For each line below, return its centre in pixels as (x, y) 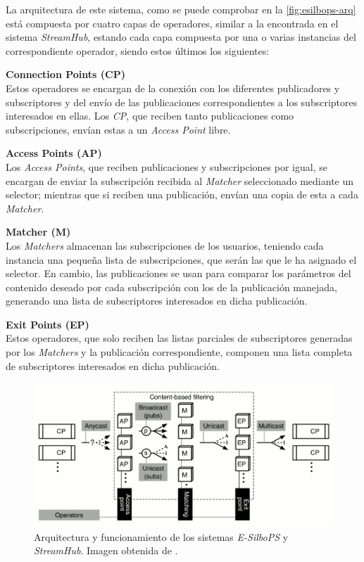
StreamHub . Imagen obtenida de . (106, 550)
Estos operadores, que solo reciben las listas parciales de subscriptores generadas (179, 338)
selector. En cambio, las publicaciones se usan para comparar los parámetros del (178, 273)
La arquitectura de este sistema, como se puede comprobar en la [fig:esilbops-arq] (181, 9)
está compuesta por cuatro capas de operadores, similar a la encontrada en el (172, 23)
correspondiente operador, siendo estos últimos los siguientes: (138, 50)
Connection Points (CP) (65, 74)
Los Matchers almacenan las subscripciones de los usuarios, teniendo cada (165, 245)
